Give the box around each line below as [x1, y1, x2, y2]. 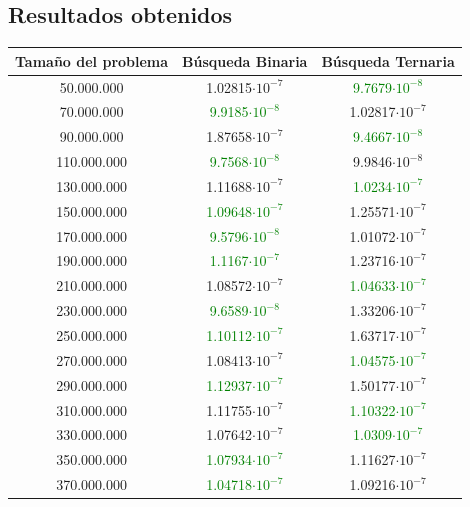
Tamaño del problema [15, 50, 169, 71]
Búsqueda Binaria [182, 50, 308, 71]
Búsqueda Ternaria [321, 50, 455, 71]
